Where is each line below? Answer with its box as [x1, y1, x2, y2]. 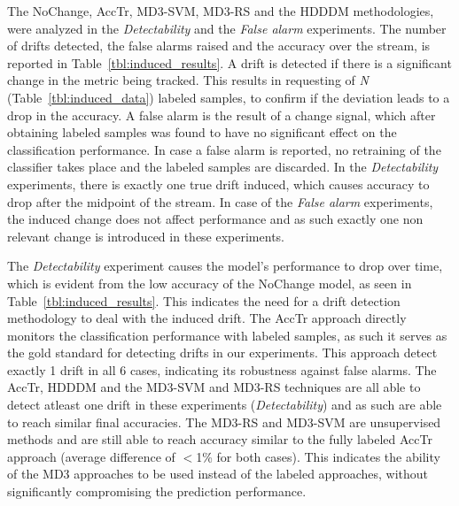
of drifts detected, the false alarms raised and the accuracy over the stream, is [7, 36, 431, 55]
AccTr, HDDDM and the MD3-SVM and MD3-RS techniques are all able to [7, 378, 421, 396]
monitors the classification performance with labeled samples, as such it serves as [7, 326, 447, 344]
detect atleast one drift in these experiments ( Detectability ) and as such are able [7, 395, 442, 414]
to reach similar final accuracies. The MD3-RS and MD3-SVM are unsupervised [7, 412, 441, 431]
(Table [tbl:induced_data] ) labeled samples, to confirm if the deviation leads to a [7, 88, 450, 106]
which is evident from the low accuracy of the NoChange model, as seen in [7, 273, 412, 292]
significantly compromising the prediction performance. [7, 482, 307, 501]
